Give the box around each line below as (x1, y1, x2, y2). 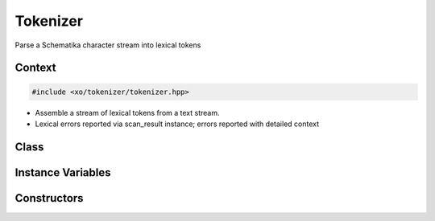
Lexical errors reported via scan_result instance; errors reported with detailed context (35, 119, 320, 129)
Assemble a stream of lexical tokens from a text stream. (35, 108, 220, 117)
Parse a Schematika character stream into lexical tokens (14, 40, 201, 50)
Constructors (14, 191, 84, 205)
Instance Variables (14, 166, 111, 179)
